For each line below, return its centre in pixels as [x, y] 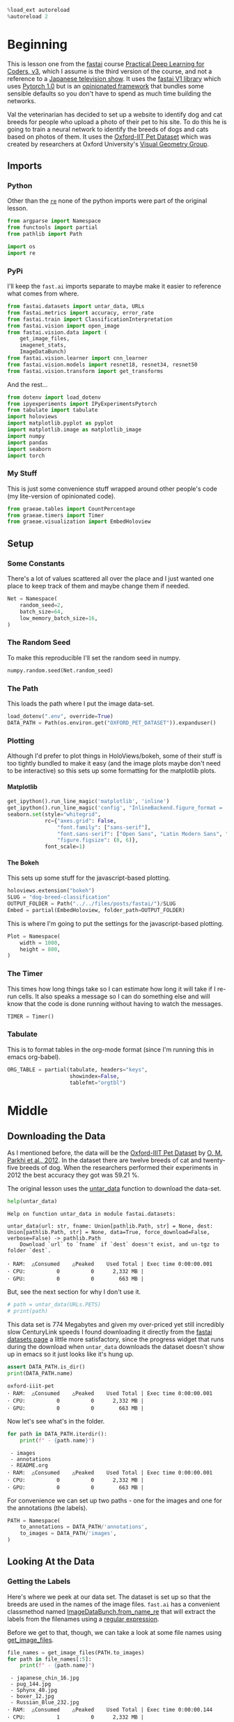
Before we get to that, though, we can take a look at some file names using [115, 1632]
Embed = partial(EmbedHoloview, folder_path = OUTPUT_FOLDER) [96, 910]
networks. [22, 100]
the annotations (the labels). [48, 1508]
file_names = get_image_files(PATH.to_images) [76, 1652]
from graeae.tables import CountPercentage [71, 509]
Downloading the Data [56, 1136]
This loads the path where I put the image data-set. [81, 703]
